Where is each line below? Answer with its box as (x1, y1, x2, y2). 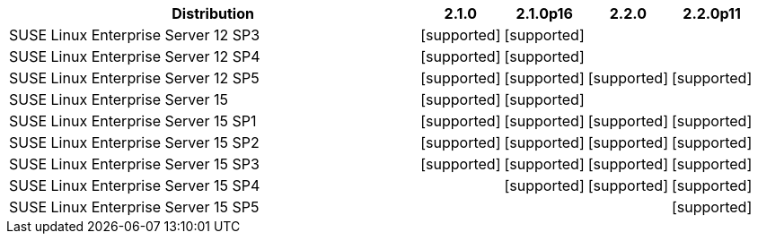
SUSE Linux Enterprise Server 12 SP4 (9, 47, 260, 65)
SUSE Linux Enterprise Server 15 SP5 (9, 198, 260, 216)
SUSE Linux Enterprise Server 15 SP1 (9, 112, 257, 130)
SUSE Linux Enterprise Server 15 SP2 (9, 133, 260, 151)
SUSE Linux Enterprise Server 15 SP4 (9, 176, 260, 194)
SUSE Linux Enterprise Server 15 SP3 (9, 155, 260, 173)
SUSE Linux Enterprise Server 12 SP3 (9, 26, 260, 44)
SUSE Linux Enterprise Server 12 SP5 (9, 69, 260, 87)
